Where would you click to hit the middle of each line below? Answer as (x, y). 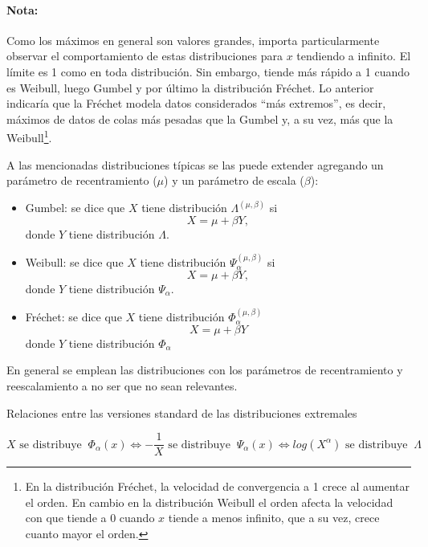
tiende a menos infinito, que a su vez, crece (274, 518)
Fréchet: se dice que (73, 317)
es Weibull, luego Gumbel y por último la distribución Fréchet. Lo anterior (190, 87)
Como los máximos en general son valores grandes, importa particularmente (193, 40)
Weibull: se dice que (74, 262)
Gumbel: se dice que (75, 208)
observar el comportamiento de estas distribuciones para (145, 56)
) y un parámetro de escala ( (234, 180)
